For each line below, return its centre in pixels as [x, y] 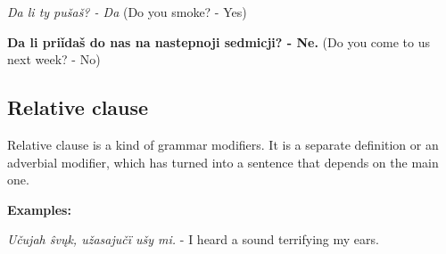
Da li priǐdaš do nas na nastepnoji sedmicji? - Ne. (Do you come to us [219, 41]
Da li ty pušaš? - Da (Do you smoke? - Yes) [127, 12]
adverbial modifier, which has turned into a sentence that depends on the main [223, 162]
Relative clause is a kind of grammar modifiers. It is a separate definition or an [223, 144]
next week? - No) [54, 59]
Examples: [39, 209]
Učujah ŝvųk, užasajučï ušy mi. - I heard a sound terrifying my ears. [193, 239]
